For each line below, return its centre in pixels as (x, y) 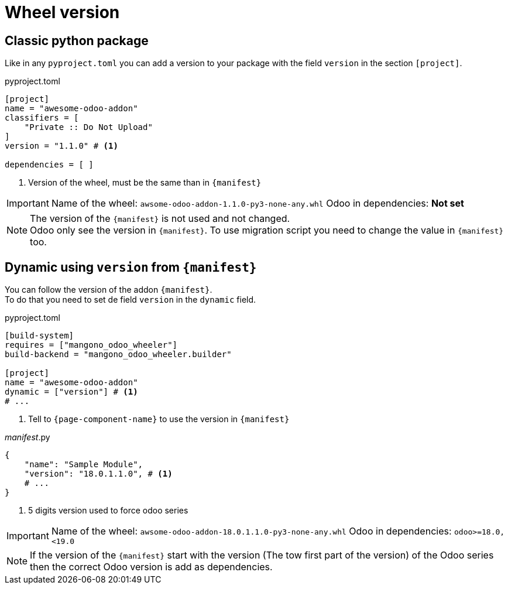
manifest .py (28, 437)
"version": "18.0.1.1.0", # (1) (98, 474)
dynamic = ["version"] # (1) (71, 392)
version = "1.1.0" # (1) (61, 146)
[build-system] (40, 336)
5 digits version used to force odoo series (108, 511)
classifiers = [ (42, 118)
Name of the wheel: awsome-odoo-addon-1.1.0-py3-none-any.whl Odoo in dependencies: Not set (258, 203)
